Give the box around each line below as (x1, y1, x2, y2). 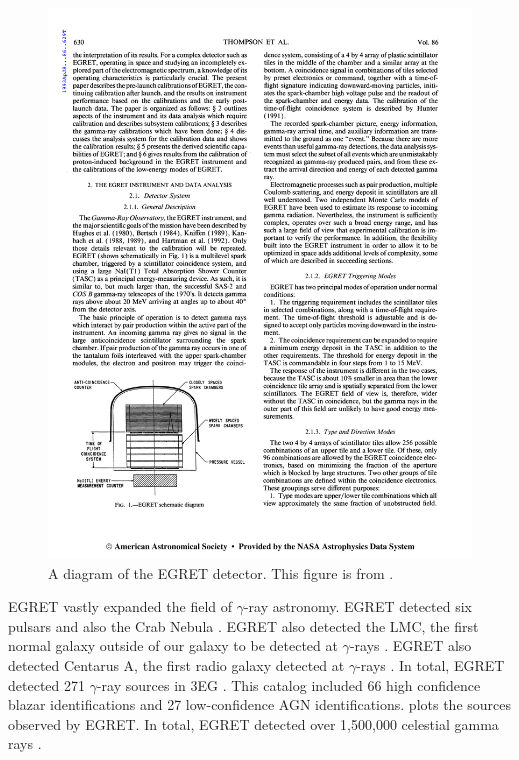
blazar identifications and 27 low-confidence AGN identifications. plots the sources (8, 694, 512, 715)
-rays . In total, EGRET (356, 654, 505, 675)
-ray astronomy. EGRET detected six (243, 596, 472, 617)
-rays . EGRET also (349, 635, 472, 656)
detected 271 (8, 674, 85, 695)
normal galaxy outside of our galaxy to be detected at (8, 635, 338, 656)
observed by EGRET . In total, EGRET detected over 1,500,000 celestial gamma (8, 713, 499, 734)
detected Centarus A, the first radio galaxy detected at (8, 654, 345, 675)
